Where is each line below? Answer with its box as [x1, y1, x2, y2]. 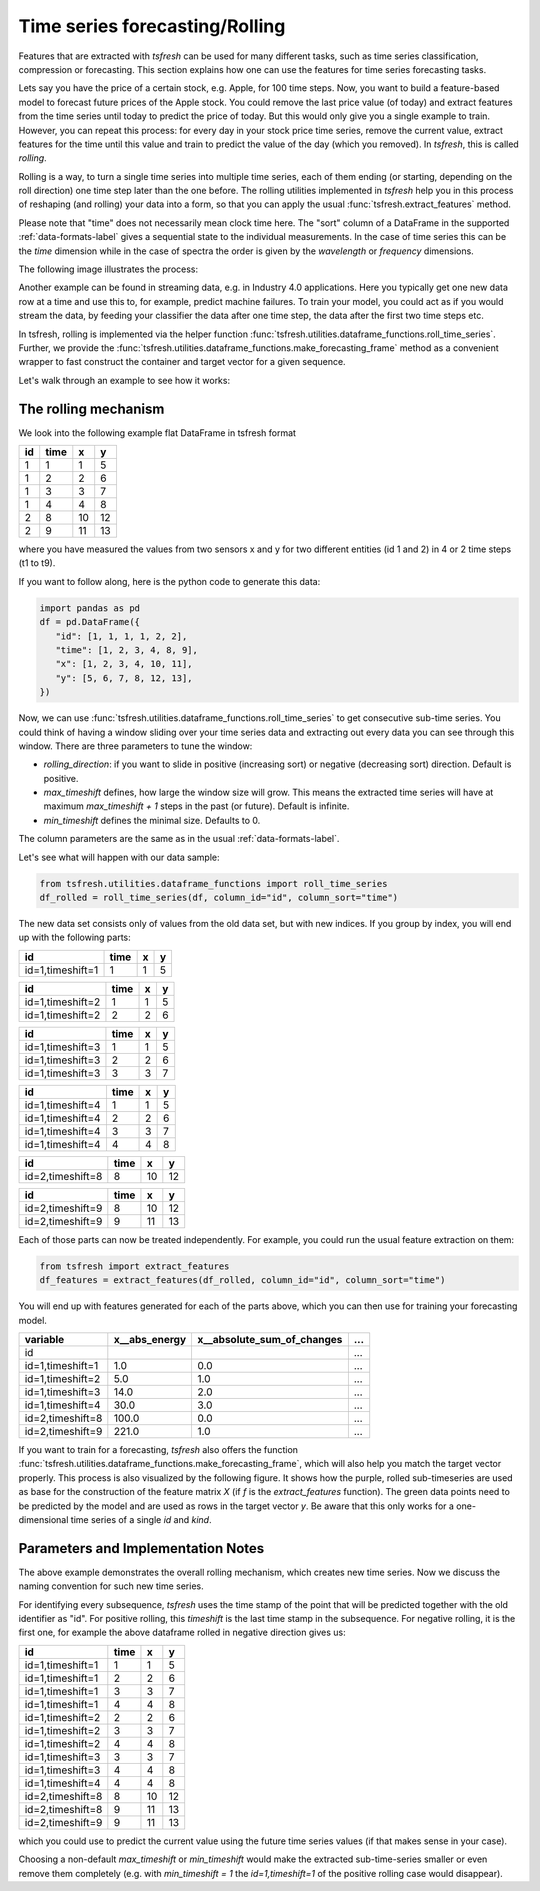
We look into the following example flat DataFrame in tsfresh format [18, 426, 297, 439]
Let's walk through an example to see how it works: [18, 374, 230, 386]
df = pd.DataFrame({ [39, 616, 140, 628]
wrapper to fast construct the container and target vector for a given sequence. [18, 356, 346, 368]
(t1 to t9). [18, 557, 56, 569]
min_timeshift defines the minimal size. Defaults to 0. [43, 814, 261, 826]
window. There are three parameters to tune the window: [18, 740, 253, 752]
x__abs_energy [113, 1332, 187, 1346]
